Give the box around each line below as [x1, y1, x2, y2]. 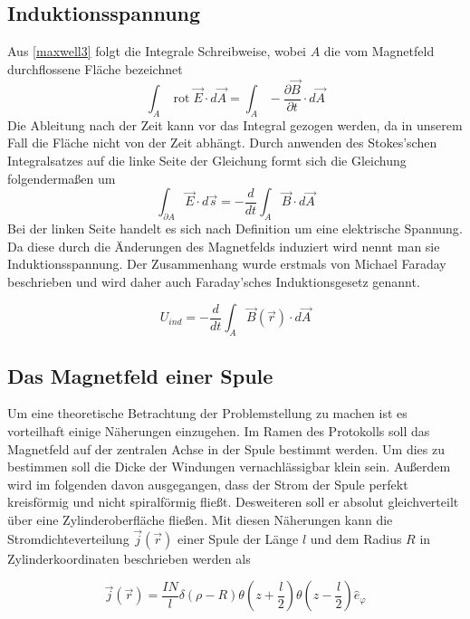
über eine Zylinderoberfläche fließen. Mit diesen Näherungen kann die [7, 509, 393, 529]
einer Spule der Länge [177, 529, 299, 548]
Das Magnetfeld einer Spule [7, 361, 273, 389]
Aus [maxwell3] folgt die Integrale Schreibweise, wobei [7, 42, 306, 61]
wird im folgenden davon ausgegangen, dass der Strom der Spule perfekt [7, 474, 408, 493]
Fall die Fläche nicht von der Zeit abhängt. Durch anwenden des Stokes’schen [7, 133, 437, 152]
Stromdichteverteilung [7, 529, 129, 548]
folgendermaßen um [7, 168, 116, 187]
